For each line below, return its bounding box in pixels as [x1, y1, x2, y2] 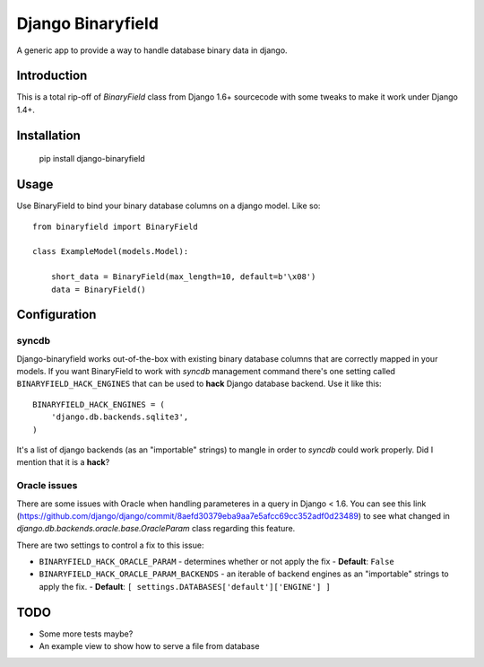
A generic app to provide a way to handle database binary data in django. [16, 45, 288, 56]
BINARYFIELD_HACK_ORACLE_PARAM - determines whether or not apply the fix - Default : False [39, 557, 394, 567]
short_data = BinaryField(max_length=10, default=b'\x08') [50, 272, 316, 282]
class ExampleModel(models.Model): [32, 247, 189, 257]
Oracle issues [16, 479, 78, 492]
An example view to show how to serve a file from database [39, 641, 260, 652]
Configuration [16, 307, 97, 322]
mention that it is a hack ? [16, 457, 110, 468]
